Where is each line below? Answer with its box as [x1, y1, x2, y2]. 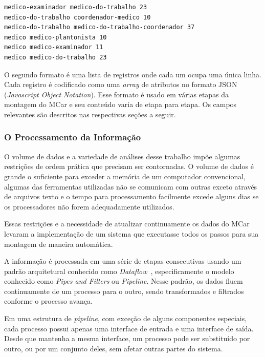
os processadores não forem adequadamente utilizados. [4, 201, 174, 212]
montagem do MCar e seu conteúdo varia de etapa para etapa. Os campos [4, 99, 237, 110]
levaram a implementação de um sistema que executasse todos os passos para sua [4, 228, 259, 239]
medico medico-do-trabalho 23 [4, 53, 107, 61]
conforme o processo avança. [4, 296, 93, 306]
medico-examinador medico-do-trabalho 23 [4, 4, 147, 11]
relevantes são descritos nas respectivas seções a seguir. [4, 109, 176, 119]
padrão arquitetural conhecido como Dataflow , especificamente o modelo [4, 265, 234, 276]
